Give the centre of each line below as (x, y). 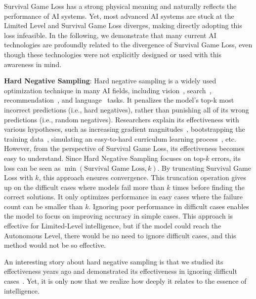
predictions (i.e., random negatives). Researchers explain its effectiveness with (122, 119)
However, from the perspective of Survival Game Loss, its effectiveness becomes (124, 148)
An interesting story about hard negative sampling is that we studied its (114, 261)
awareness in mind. (33, 64)
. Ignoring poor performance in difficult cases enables (169, 206)
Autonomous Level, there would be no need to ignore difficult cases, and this (120, 235)
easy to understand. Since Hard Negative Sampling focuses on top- (105, 158)
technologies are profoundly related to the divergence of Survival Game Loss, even (128, 45)
